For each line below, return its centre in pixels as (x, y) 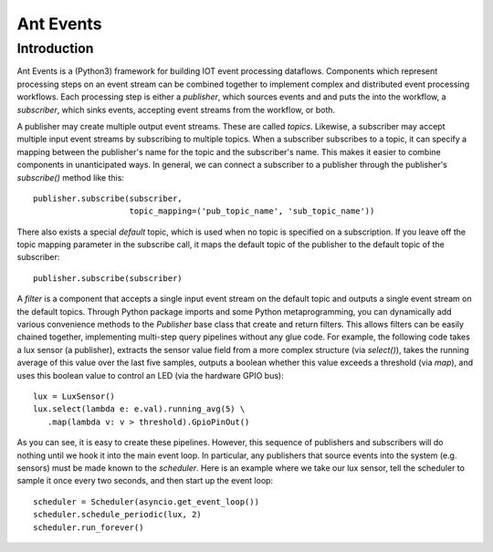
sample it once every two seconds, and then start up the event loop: (145, 481)
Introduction (55, 48)
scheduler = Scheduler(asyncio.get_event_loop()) (147, 501)
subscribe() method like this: (71, 177)
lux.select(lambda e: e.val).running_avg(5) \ (139, 409)
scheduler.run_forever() (89, 527)
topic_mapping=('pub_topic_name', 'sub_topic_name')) (252, 211)
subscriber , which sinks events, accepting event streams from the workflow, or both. (176, 109)
